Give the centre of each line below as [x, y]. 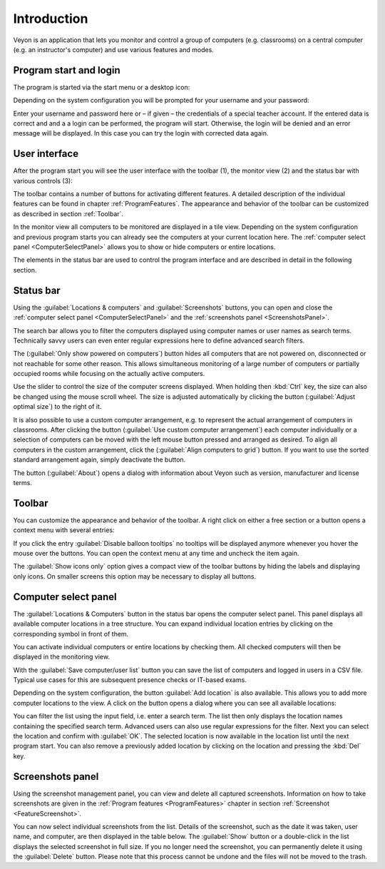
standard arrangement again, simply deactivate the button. [99, 459]
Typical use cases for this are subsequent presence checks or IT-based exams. [130, 680]
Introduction [51, 19]
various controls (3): [43, 181]
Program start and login [67, 70]
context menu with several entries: [64, 530]
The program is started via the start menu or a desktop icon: [102, 87]
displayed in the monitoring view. [62, 657]
